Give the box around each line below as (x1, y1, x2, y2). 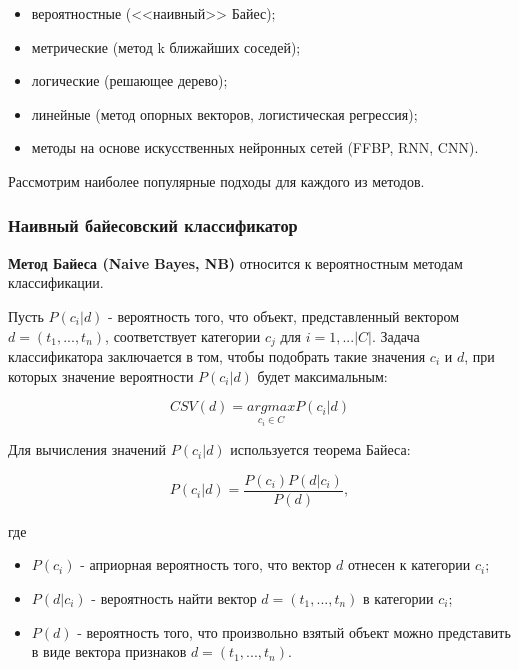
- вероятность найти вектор (91, 587, 257, 608)
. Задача (371, 325, 420, 346)
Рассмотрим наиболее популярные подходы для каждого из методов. (8, 170, 425, 191)
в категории (363, 587, 434, 608)
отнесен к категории (347, 554, 471, 575)
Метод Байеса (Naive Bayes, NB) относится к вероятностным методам (8, 252, 463, 273)
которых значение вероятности (8, 365, 194, 386)
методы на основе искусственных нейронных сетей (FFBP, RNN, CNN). (31, 137, 479, 158)
